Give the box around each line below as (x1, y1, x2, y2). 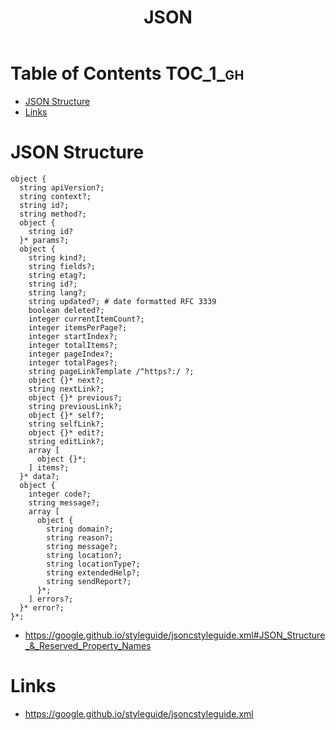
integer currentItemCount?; (28, 314, 145, 324)
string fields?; (28, 261, 97, 271)
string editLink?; (28, 436, 105, 446)
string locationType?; (46, 559, 141, 569)
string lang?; (28, 287, 87, 298)
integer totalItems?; (28, 340, 118, 350)
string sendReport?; (46, 576, 132, 586)
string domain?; (46, 524, 114, 534)
